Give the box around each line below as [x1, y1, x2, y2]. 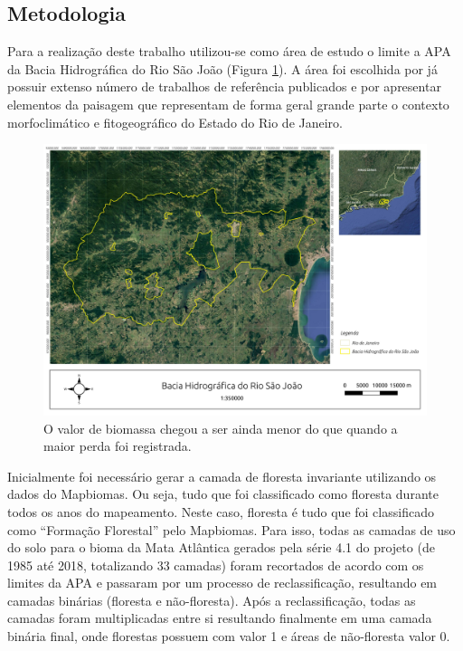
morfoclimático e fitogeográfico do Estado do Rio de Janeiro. [7, 112, 343, 131]
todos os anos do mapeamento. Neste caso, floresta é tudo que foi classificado [7, 502, 434, 521]
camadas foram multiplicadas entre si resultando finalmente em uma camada [7, 608, 432, 627]
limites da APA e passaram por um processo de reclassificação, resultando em [7, 573, 438, 592]
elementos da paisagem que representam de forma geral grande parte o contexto [7, 94, 449, 113]
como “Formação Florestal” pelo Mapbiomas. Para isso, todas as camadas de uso [7, 520, 456, 539]
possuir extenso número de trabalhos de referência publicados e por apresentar [7, 77, 441, 96]
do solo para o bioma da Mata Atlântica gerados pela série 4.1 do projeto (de [7, 538, 435, 557]
